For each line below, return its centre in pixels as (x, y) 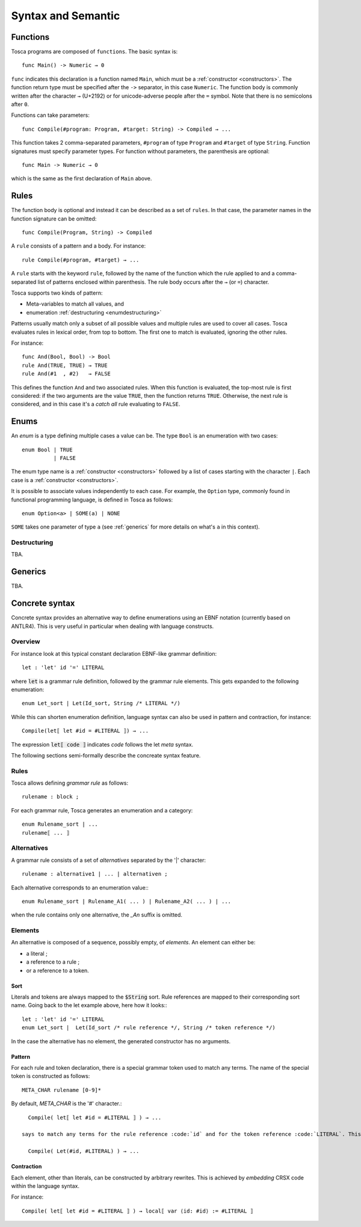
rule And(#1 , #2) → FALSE (66, 374)
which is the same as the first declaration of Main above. (82, 178)
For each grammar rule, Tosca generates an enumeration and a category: (102, 810)
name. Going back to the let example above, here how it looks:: (89, 1005)
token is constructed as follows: (51, 1076)
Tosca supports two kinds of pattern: (57, 293)
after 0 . (20, 104)
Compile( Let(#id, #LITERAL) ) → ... (84, 1151)
